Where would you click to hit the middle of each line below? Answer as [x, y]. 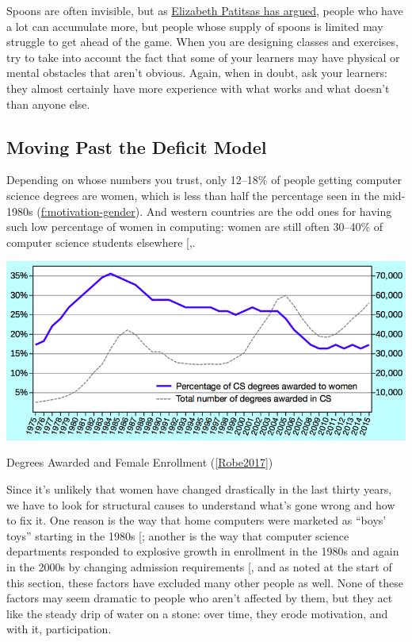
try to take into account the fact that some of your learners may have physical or [203, 57]
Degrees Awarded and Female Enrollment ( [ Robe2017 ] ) [140, 462]
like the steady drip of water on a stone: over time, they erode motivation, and [197, 613]
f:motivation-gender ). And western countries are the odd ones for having [216, 211]
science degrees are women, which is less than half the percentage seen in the [193, 195]
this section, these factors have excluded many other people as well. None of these [205, 582]
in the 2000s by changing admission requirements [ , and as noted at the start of [199, 567]
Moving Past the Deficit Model [137, 146]
